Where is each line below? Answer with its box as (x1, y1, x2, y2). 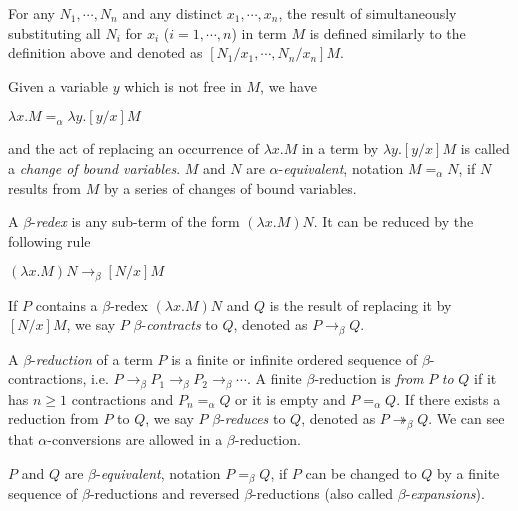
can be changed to (305, 462, 417, 483)
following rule (8, 230, 91, 251)
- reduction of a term (31, 348, 153, 369)
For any (8, 3, 55, 23)
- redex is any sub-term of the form (31, 211, 240, 232)
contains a (35, 294, 98, 315)
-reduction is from (314, 368, 424, 389)
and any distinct (122, 3, 223, 23)
